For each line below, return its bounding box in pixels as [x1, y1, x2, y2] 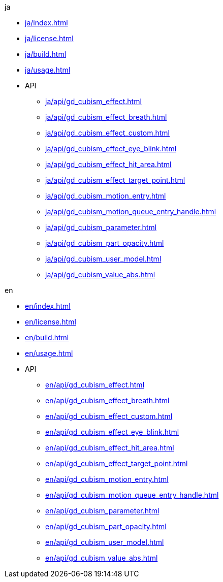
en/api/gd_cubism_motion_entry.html [45, 475, 169, 483]
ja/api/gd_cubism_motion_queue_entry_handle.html [45, 207, 216, 216]
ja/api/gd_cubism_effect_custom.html [45, 128, 170, 137]
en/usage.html [25, 349, 73, 358]
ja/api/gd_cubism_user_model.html [45, 254, 162, 263]
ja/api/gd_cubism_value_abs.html [45, 270, 155, 279]
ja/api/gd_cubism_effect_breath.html [45, 113, 167, 121]
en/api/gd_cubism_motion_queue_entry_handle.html [45, 491, 219, 499]
